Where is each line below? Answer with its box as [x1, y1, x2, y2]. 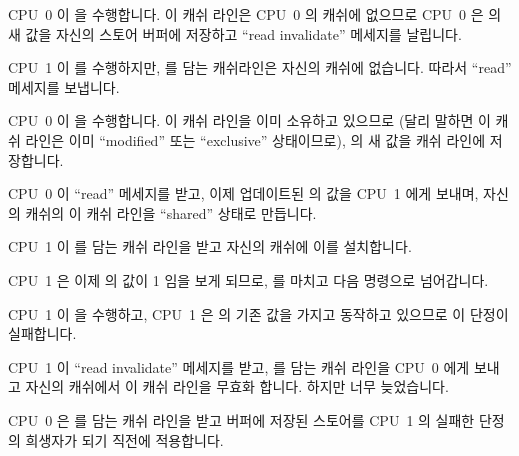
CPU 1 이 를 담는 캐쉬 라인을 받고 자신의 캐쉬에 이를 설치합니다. [8, 236, 412, 257]
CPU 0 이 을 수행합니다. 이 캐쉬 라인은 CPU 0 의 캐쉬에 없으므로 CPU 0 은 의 [8, 4, 502, 24]
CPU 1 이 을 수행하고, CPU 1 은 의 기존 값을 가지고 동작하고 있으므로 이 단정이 [8, 303, 509, 324]
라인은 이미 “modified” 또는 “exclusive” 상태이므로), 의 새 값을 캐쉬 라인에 [25, 129, 486, 150]
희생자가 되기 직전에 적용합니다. [25, 429, 224, 450]
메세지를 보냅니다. [8, 76, 120, 97]
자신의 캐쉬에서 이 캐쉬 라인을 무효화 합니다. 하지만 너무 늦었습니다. [25, 376, 449, 397]
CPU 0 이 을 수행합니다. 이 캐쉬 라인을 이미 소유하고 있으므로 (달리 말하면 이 [8, 110, 491, 131]
